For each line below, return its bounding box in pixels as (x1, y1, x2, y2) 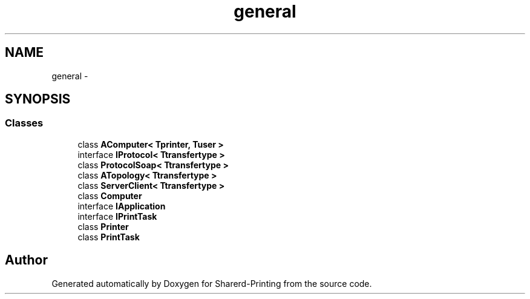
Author (5, 252, 48, 268)
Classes (5, 117, 44, 130)
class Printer (77, 221, 129, 232)
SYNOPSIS (5, 91, 71, 107)
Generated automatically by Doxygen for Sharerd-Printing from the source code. (51, 278, 372, 289)
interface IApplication (77, 200, 166, 211)
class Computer (77, 190, 142, 201)
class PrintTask (77, 231, 140, 242)
